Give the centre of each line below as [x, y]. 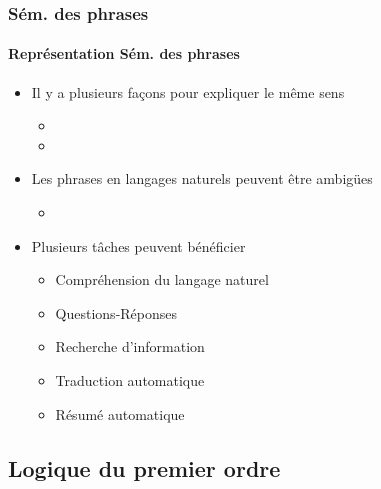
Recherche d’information [130, 346]
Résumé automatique [120, 413]
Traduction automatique [130, 379]
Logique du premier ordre [144, 467]
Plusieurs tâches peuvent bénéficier [138, 245]
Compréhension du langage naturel [162, 279]
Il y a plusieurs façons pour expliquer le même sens [188, 91]
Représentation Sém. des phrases [124, 53]
